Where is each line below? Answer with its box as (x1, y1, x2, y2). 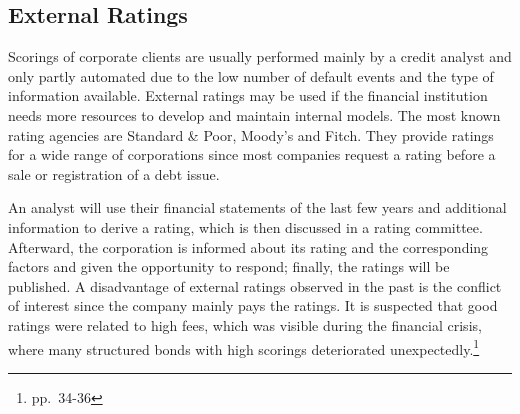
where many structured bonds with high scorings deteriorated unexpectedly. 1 (8, 335, 480, 359)
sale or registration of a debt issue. (8, 163, 220, 184)
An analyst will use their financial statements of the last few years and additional (8, 197, 507, 218)
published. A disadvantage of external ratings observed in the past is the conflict (8, 275, 502, 296)
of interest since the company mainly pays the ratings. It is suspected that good (8, 295, 498, 316)
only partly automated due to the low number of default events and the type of (8, 65, 494, 86)
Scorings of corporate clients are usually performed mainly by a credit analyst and (8, 46, 512, 67)
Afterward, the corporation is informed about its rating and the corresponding (8, 236, 489, 257)
